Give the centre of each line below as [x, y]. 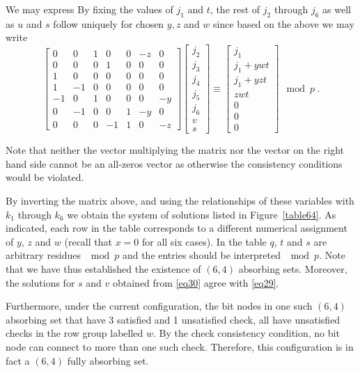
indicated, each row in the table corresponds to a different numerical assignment [177, 228]
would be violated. [45, 177]
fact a [18, 360]
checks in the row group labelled [75, 333]
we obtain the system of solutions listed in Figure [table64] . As [202, 214]
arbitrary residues [44, 255]
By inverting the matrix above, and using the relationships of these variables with [180, 200]
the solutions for [40, 282]
